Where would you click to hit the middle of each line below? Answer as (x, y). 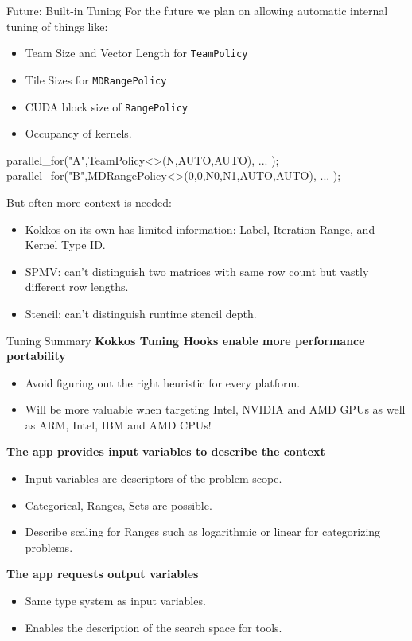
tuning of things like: (57, 26)
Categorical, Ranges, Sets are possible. (119, 505)
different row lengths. (77, 287)
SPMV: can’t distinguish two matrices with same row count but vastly (197, 271)
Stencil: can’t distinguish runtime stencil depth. (141, 313)
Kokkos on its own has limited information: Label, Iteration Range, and (200, 229)
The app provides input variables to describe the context (166, 451)
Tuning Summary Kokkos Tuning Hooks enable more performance (186, 340)
